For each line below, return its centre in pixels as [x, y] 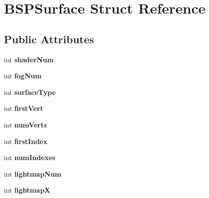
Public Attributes [49, 39]
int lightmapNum [33, 173]
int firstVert [24, 108]
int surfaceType [30, 92]
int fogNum [23, 76]
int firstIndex [26, 141]
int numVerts [26, 124]
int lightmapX [27, 190]
